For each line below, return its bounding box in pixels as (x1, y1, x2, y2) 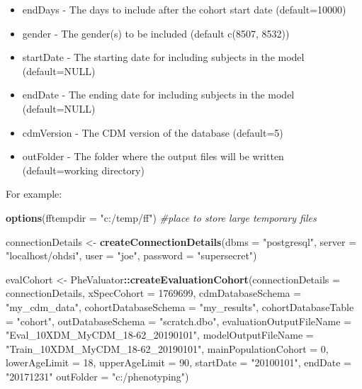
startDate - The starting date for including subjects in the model (22, 50, 305, 64)
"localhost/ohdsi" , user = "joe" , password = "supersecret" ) (6, 248, 257, 263)
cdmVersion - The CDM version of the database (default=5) (22, 125, 283, 140)
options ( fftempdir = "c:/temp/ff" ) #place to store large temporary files (6, 210, 317, 225)
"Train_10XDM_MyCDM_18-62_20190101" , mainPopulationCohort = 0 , (6, 341, 329, 356)
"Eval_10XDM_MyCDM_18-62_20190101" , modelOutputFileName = (6, 327, 314, 342)
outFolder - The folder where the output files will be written (22, 149, 284, 164)
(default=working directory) (22, 162, 145, 177)
